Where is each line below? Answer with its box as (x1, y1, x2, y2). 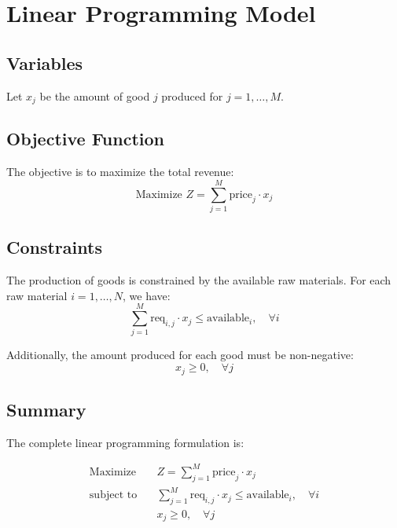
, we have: (123, 287, 171, 303)
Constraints (6, 235, 102, 259)
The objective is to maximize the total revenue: (6, 163, 234, 180)
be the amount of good (39, 87, 150, 104)
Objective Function (6, 126, 165, 151)
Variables (6, 50, 83, 75)
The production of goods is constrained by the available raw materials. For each (6, 272, 391, 288)
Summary (6, 397, 86, 421)
